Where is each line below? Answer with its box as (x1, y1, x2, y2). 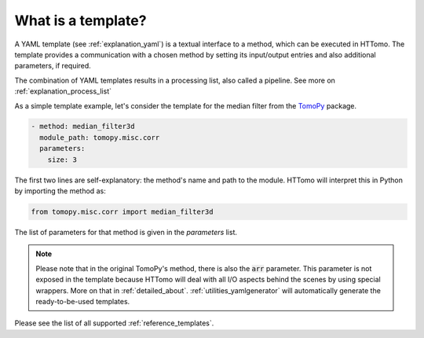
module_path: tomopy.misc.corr (39, 133, 160, 141)
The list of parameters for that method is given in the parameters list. (14, 228, 238, 237)
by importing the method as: (14, 186, 106, 196)
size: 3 (47, 155, 78, 164)
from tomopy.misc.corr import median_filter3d (31, 208, 214, 216)
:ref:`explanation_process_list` (14, 86, 111, 96)
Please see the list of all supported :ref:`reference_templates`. (14, 318, 214, 328)
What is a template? (14, 12, 147, 29)
